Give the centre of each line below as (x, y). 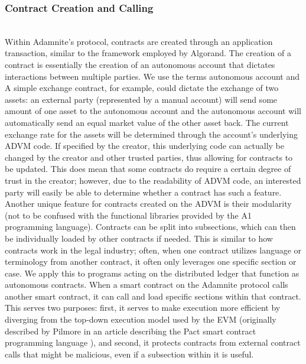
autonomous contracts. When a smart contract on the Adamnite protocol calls (147, 285)
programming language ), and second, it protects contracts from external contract (153, 342)
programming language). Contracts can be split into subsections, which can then (150, 227)
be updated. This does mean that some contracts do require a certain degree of (148, 169)
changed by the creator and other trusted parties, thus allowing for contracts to (149, 157)
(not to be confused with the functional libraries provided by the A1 (128, 215)
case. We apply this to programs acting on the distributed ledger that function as (152, 273)
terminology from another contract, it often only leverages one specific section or (151, 261)
